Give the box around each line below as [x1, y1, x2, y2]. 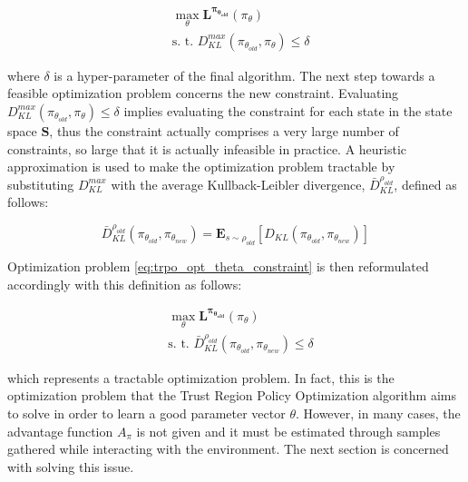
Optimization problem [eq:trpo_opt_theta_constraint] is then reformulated [7, 257, 429, 276]
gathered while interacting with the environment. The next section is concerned [7, 439, 449, 458]
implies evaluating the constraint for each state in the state [123, 101, 453, 120]
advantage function [7, 421, 113, 440]
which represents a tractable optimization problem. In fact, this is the [7, 368, 395, 387]
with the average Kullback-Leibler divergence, [111, 174, 366, 193]
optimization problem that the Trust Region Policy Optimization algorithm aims [7, 386, 456, 405]
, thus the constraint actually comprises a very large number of [49, 121, 399, 140]
